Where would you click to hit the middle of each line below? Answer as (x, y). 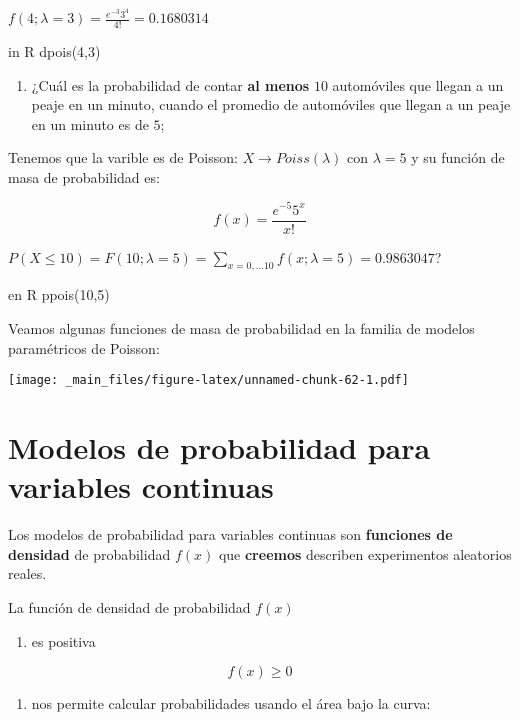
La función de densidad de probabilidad (129, 606)
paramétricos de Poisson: (84, 347)
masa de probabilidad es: (84, 176)
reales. (27, 573)
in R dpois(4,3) (54, 50)
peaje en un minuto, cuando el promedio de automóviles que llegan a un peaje (271, 104)
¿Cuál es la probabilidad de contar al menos (170, 84)
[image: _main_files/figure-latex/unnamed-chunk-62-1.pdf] (208, 380)
